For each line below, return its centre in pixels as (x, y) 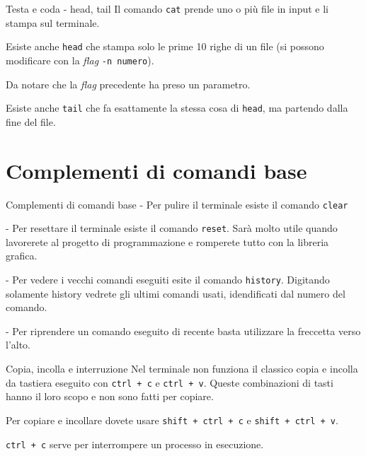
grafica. (22, 256)
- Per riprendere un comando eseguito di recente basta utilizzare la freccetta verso (183, 331)
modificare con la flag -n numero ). (80, 60)
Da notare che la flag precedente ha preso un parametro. (128, 84)
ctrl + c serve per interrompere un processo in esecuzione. (135, 444)
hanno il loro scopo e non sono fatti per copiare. (110, 396)
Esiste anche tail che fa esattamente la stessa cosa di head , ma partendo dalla (177, 108)
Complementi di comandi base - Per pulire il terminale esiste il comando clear (177, 204)
